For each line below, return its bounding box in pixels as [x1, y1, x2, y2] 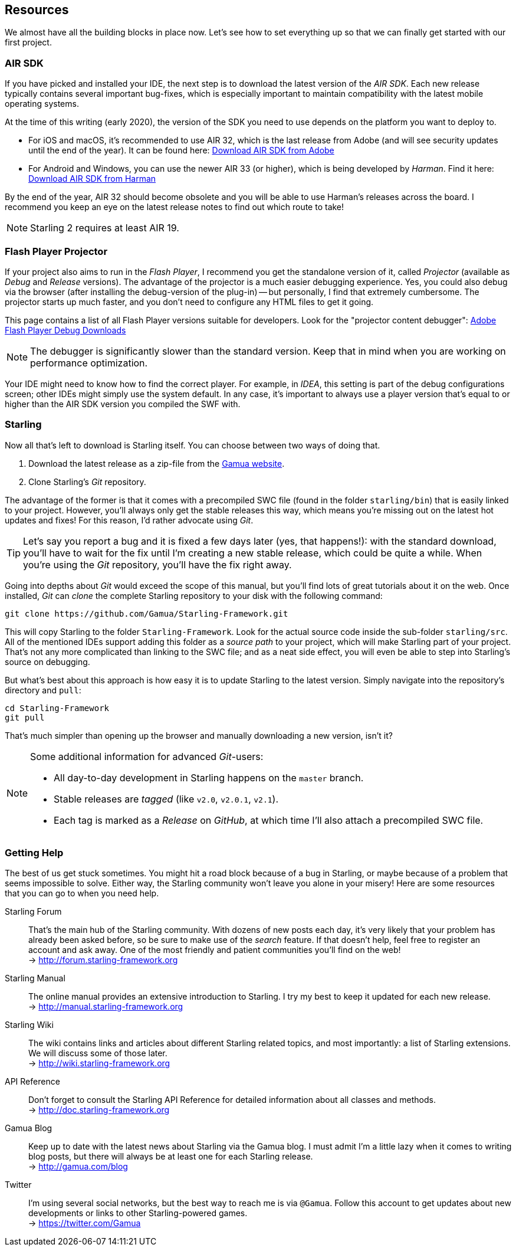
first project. [5, 37, 52, 48]
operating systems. [5, 99, 79, 109]
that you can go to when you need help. [5, 888, 159, 899]
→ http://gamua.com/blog [28, 1161, 128, 1172]
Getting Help [5, 847, 64, 859]
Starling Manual [5, 973, 65, 984]
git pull [5, 712, 45, 722]
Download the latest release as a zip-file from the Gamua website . [28, 458, 285, 469]
